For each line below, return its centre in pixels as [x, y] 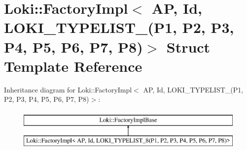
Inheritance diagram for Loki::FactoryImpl [68, 89]
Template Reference [73, 66]
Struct [188, 46]
